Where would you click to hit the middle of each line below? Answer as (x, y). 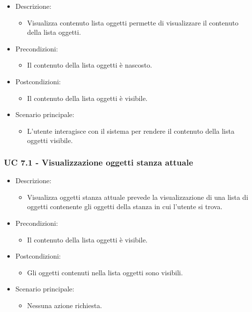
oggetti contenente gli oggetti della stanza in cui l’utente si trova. (125, 206)
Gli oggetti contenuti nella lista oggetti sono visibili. (105, 272)
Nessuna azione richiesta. (65, 305)
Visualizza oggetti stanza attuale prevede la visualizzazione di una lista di (138, 197)
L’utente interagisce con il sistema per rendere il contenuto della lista (131, 131)
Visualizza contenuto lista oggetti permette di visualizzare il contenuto (133, 22)
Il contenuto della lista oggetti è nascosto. (90, 65)
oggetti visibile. (50, 140)
